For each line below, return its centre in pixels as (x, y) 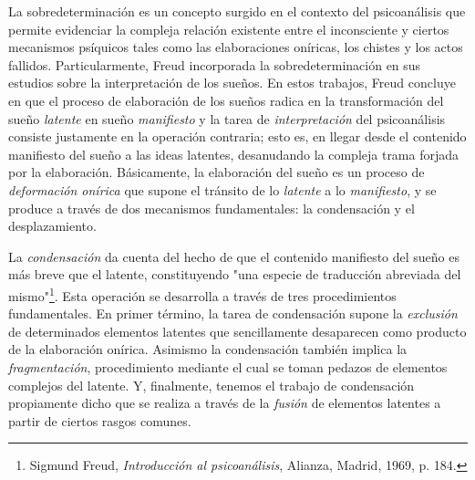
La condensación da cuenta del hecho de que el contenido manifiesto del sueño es (234, 256)
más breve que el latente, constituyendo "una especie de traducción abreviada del (235, 274)
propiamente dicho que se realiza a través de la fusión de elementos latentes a (225, 403)
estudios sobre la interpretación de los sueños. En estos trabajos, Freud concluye (232, 83)
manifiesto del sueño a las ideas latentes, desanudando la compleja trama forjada (234, 154)
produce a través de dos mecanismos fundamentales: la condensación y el (212, 208)
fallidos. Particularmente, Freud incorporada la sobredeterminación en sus (215, 64)
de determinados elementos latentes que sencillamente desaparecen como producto (237, 331)
